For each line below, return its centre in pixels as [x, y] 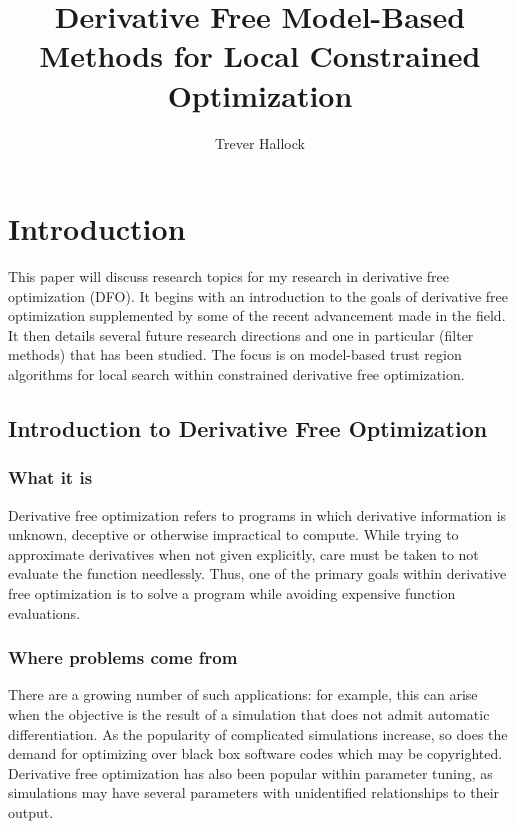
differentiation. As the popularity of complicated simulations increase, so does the [258, 733]
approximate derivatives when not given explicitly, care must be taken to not [243, 553]
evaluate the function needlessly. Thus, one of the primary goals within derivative [257, 573]
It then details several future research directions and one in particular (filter [241, 334]
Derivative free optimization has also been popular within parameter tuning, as [250, 772]
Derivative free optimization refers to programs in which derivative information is [257, 514]
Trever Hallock [260, 142]
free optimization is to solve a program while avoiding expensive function [232, 592]
